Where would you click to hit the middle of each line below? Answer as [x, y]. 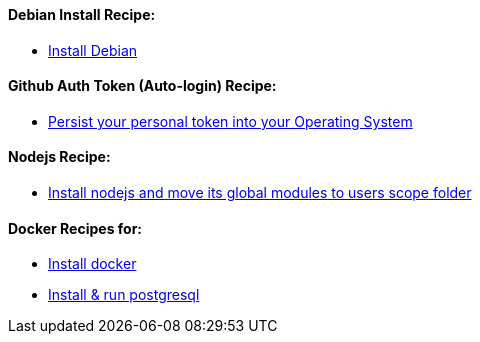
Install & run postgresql [124, 295]
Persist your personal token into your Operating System [230, 121]
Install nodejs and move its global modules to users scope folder [260, 193]
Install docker [92, 264]
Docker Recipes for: [75, 228]
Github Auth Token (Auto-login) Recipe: [142, 86]
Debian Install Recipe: [82, 14]
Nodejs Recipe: [59, 157]
